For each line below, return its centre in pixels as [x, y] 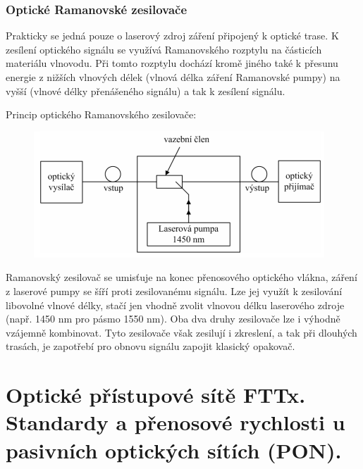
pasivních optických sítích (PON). [174, 450]
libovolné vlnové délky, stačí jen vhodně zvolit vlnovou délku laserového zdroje [175, 305]
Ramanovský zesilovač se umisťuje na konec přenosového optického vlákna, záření [181, 277]
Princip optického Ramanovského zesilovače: [101, 114]
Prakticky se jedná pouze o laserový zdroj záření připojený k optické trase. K [172, 36]
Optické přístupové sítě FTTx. [156, 395]
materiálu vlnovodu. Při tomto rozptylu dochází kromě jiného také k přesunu [172, 63]
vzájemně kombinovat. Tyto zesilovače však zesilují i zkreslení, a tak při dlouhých [181, 332]
